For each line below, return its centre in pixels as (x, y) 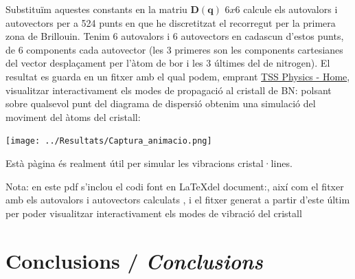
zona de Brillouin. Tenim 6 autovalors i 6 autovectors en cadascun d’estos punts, (175, 36)
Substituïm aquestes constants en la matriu (96, 9)
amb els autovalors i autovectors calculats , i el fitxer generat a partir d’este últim (178, 200)
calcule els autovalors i (290, 9)
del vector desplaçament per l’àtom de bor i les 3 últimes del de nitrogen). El (168, 63)
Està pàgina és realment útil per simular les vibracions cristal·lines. (149, 163)
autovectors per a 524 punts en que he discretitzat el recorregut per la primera (171, 22)
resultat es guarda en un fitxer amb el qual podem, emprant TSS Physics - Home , (178, 76)
